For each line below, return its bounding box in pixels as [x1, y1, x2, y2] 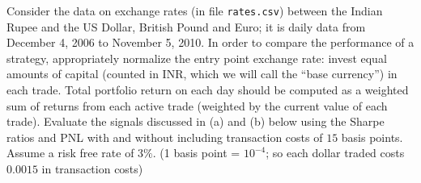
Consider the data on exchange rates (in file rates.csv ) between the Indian [6, 2, 383, 19]
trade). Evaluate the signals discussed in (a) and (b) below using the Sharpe [6, 113, 385, 130]
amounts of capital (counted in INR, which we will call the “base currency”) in [6, 65, 398, 82]
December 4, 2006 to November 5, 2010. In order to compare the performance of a [6, 34, 415, 51]
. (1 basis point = [152, 144, 240, 161]
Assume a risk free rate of [6, 144, 134, 161]
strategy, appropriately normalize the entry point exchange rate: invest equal [6, 49, 387, 66]
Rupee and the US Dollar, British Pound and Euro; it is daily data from [6, 18, 366, 35]
